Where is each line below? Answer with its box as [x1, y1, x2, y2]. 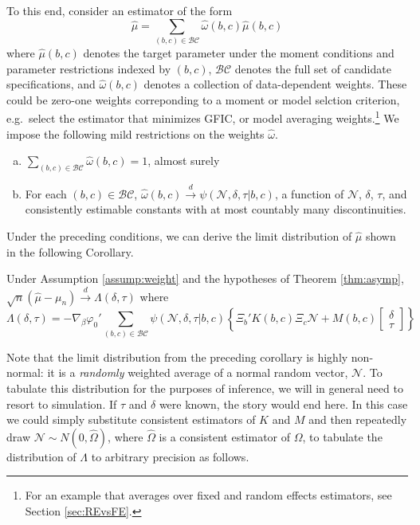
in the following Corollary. [6, 243, 134, 260]
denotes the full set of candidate [234, 60, 391, 76]
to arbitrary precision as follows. [91, 448, 249, 464]
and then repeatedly [308, 411, 407, 428]
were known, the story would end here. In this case [159, 395, 408, 412]
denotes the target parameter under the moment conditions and [83, 44, 394, 61]
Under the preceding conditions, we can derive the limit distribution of [6, 228, 352, 245]
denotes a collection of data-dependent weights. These [143, 76, 407, 92]
